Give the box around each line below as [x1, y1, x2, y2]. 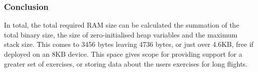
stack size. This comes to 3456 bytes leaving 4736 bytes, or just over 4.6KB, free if [4, 39, 254, 49]
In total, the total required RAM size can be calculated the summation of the [4, 20, 239, 30]
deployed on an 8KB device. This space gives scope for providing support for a [4, 49, 243, 59]
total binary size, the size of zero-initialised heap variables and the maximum [4, 29, 238, 39]
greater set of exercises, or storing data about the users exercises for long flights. [4, 58, 248, 69]
